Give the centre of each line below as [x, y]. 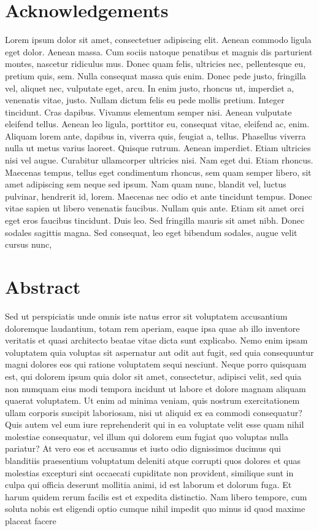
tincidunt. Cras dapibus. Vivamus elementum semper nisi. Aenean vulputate [148, 112]
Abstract [43, 286]
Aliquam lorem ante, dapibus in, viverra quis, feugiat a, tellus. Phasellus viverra [156, 136]
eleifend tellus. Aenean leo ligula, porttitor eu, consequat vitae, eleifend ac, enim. [157, 124]
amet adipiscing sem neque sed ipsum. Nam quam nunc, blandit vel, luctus [146, 184]
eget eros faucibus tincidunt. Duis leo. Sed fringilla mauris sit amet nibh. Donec [155, 220]
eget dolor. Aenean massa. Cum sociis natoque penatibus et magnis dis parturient [159, 51]
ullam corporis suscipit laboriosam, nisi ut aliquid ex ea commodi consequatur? [154, 412]
